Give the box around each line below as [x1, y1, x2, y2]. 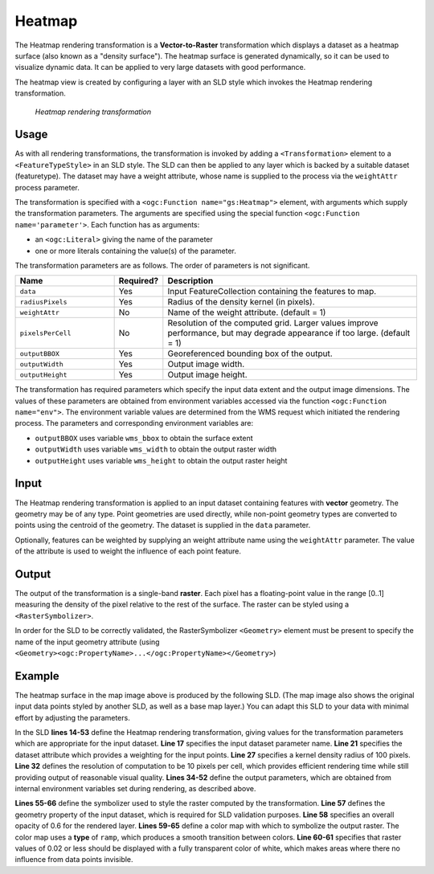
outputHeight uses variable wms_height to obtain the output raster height [35, 455, 288, 465]
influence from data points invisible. [14, 855, 133, 864]
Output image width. [167, 358, 245, 370]
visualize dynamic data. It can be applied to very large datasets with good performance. [14, 63, 306, 72]
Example [14, 669, 59, 683]
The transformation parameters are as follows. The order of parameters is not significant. [14, 260, 310, 270]
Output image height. [167, 370, 248, 381]
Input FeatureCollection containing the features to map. [167, 286, 377, 297]
